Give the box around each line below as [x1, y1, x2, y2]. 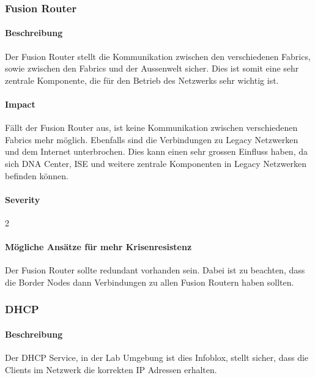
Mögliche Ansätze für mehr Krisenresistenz [5, 240, 192, 253]
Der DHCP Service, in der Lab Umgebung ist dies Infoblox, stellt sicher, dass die [5, 351, 309, 364]
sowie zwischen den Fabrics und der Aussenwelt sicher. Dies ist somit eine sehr [5, 62, 299, 75]
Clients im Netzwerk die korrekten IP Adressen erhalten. [5, 363, 217, 376]
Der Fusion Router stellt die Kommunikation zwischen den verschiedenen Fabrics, [5, 50, 311, 62]
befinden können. [5, 169, 69, 182]
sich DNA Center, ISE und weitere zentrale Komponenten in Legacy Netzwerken [5, 157, 307, 169]
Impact [5, 98, 35, 111]
